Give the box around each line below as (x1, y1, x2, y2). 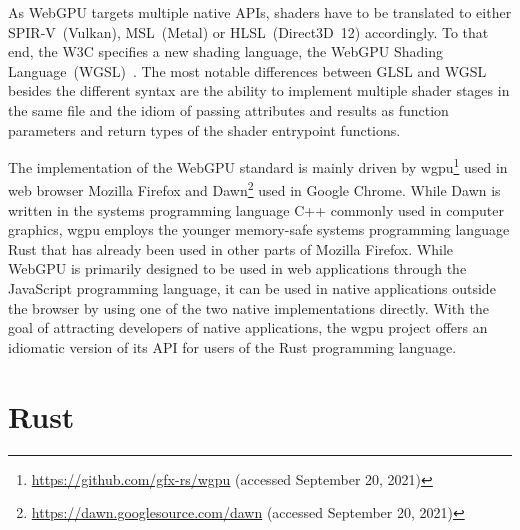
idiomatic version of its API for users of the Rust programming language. (8, 336, 457, 357)
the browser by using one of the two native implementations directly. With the (8, 297, 490, 318)
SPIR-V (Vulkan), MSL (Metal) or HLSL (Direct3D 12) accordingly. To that (8, 21, 489, 42)
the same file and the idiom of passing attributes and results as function (8, 99, 449, 120)
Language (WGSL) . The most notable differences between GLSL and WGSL (8, 60, 487, 81)
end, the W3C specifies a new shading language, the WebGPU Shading (8, 41, 443, 62)
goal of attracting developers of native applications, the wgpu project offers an (8, 317, 488, 338)
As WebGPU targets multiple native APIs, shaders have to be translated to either (8, 2, 512, 22)
